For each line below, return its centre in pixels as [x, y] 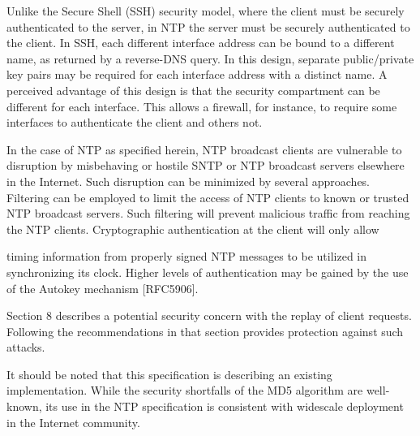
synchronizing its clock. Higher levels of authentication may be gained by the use [208, 272]
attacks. [26, 347]
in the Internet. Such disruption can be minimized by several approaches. [189, 181]
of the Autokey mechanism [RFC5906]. [103, 288]
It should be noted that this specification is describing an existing [169, 374]
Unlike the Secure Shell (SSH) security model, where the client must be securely [206, 11]
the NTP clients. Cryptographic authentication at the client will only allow [193, 229]
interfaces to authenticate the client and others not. [135, 122]
